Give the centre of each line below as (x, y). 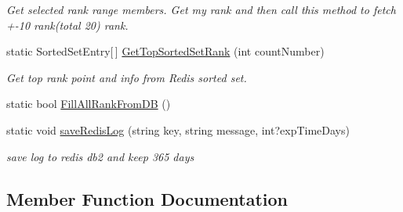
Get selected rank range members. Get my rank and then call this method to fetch (201, 9)
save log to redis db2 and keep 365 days (100, 156)
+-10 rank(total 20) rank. (67, 25)
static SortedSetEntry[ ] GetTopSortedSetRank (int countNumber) (165, 51)
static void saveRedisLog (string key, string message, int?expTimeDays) (178, 129)
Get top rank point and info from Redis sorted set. (127, 77)
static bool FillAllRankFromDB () (89, 104)
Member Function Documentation (147, 198)
